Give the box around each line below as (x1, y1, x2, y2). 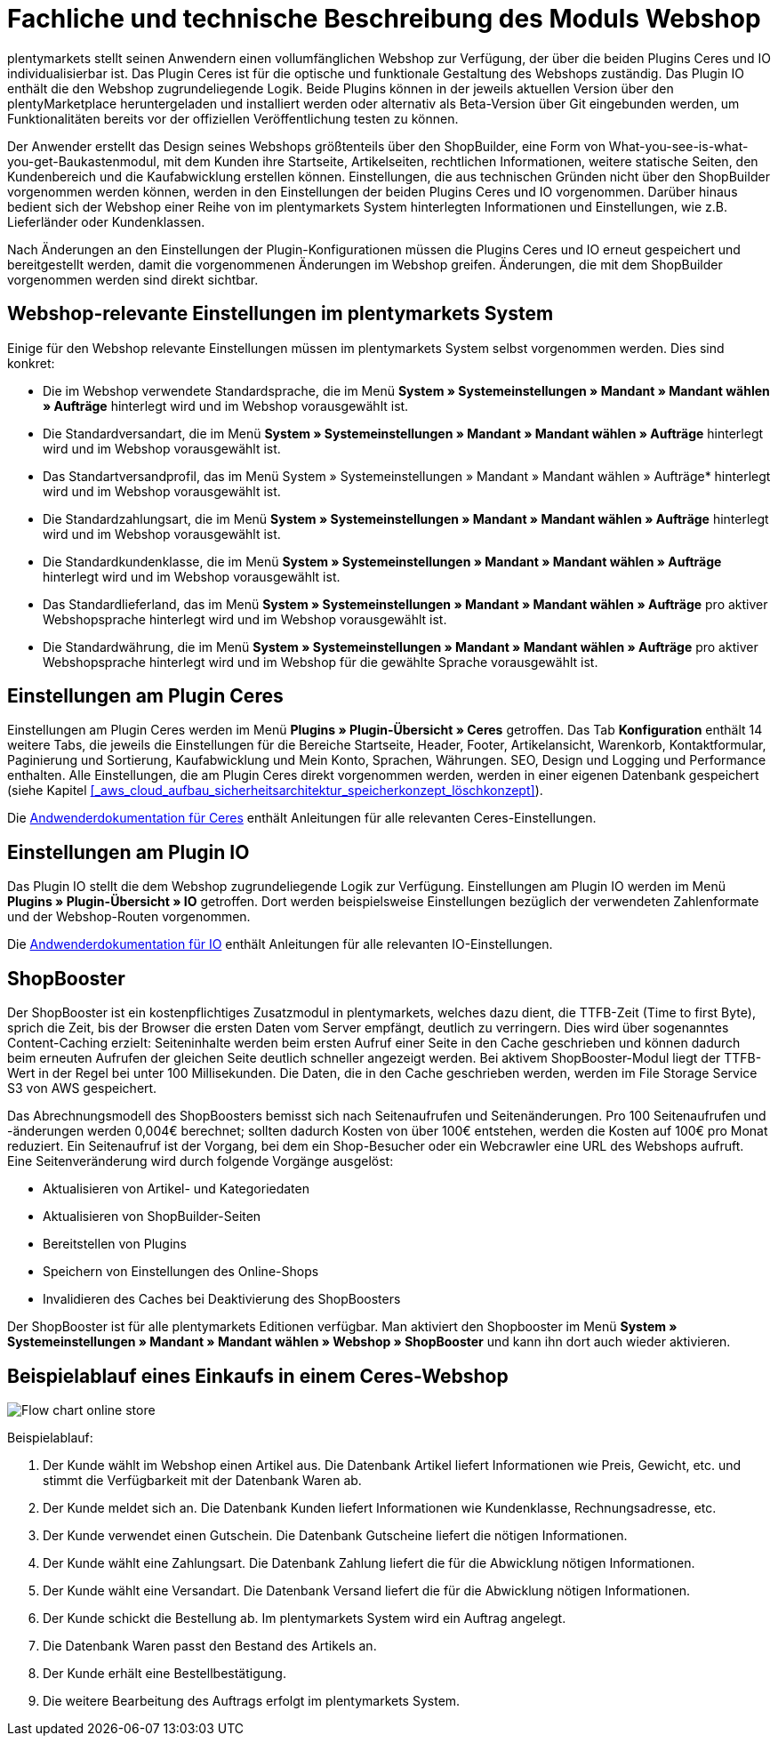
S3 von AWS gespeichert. (7, 1080, 157, 1096)
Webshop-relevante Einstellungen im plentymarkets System (7, 302, 554, 325)
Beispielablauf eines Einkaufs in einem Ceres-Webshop (7, 1364, 509, 1387)
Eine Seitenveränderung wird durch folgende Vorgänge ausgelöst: (7, 1153, 394, 1169)
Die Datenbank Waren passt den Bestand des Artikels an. (43, 1637, 377, 1653)
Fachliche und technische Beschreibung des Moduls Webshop (7, 4, 761, 34)
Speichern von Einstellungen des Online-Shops (43, 1264, 319, 1280)
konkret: (7, 355, 55, 371)
